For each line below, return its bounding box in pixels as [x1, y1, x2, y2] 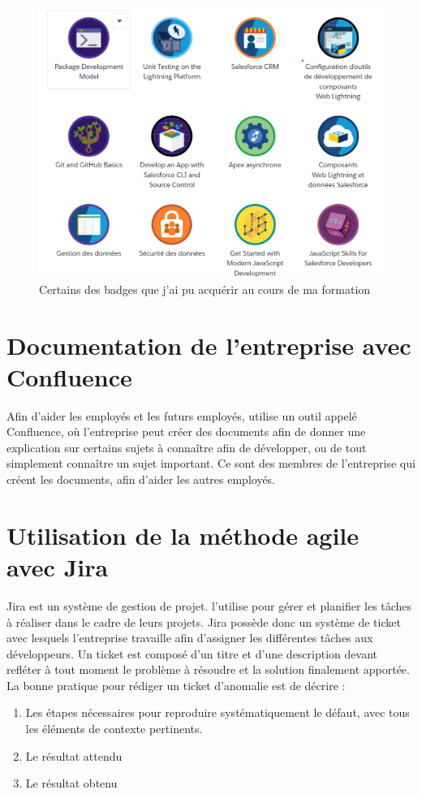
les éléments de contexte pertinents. [25, 720, 203, 737]
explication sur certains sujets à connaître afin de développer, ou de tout [6, 438, 367, 455]
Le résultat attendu [25, 747, 123, 764]
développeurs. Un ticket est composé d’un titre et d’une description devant [6, 645, 377, 662]
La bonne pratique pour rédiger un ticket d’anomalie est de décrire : [6, 676, 346, 693]
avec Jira [6, 550, 109, 583]
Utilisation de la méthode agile [6, 518, 360, 551]
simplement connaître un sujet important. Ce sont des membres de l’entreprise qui [6, 455, 416, 472]
